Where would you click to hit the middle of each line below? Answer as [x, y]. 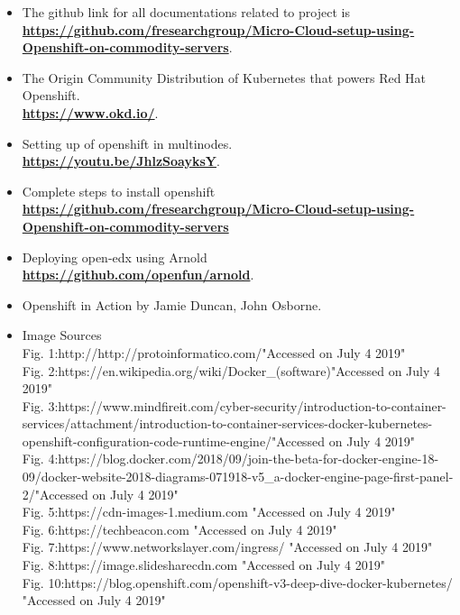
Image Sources [62, 335]
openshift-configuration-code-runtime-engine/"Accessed [174, 441]
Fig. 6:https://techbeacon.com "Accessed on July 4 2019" [179, 529]
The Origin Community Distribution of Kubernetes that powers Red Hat [224, 77]
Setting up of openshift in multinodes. [127, 143]
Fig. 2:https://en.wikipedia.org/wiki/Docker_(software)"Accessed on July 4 [231, 370]
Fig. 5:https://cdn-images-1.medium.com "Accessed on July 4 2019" [209, 512]
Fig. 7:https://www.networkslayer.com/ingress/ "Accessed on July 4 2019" [227, 547]
